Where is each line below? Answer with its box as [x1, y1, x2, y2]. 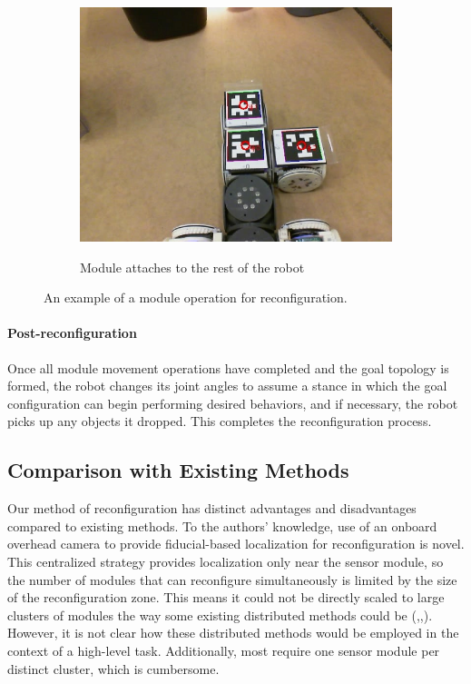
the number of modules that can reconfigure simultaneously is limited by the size [7, 570, 457, 589]
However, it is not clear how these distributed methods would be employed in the [7, 623, 459, 642]
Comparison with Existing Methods [7, 456, 349, 484]
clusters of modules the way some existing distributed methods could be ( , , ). [7, 605, 433, 624]
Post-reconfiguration [7, 323, 137, 342]
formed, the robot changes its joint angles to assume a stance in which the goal [7, 376, 447, 395]
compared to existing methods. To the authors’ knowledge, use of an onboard [7, 516, 437, 535]
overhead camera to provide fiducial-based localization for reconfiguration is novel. [7, 534, 465, 553]
